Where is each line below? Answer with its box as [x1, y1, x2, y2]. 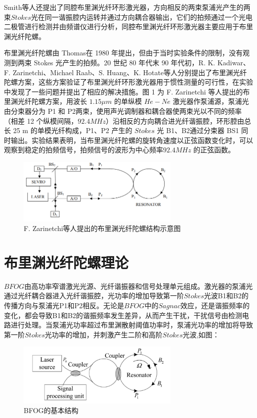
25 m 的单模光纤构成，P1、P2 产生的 [13, 125, 132, 136]
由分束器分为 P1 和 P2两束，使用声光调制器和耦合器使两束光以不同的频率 [4, 105, 242, 116]
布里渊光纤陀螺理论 [4, 252, 129, 272]
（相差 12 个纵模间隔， [4, 115, 78, 126]
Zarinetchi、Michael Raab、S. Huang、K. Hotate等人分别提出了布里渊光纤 [12, 67, 247, 77]
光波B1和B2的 [204, 290, 249, 301]
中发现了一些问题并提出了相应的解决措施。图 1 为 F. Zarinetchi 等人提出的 [4, 86, 243, 96]
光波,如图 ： [182, 329, 219, 339]
